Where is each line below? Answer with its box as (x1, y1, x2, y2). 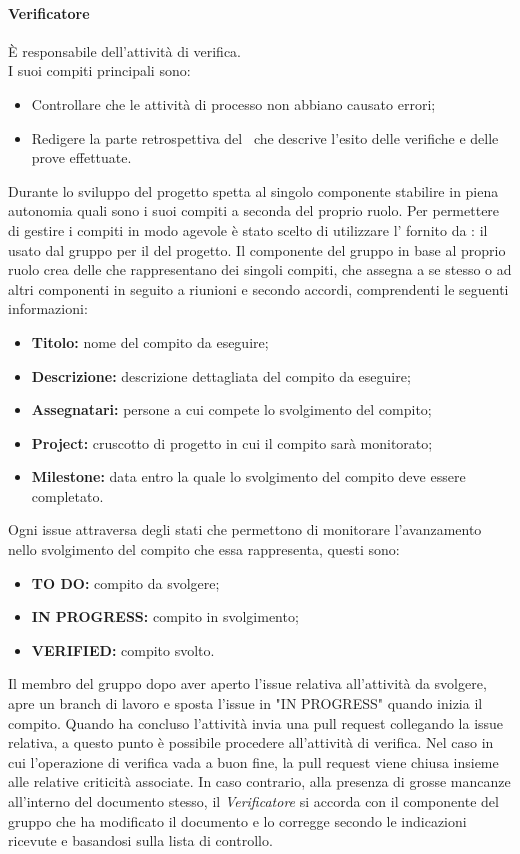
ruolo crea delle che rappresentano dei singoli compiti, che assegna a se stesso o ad (8, 259, 512, 280)
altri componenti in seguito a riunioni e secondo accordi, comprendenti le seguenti (8, 278, 509, 299)
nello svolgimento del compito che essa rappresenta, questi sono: (8, 539, 400, 560)
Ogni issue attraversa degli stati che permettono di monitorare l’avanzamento (8, 519, 482, 540)
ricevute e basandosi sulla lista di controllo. (8, 830, 273, 851)
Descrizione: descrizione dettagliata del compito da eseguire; (31, 365, 411, 386)
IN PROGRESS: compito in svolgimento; (31, 606, 299, 627)
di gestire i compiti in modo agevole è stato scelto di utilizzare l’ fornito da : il (8, 219, 488, 240)
